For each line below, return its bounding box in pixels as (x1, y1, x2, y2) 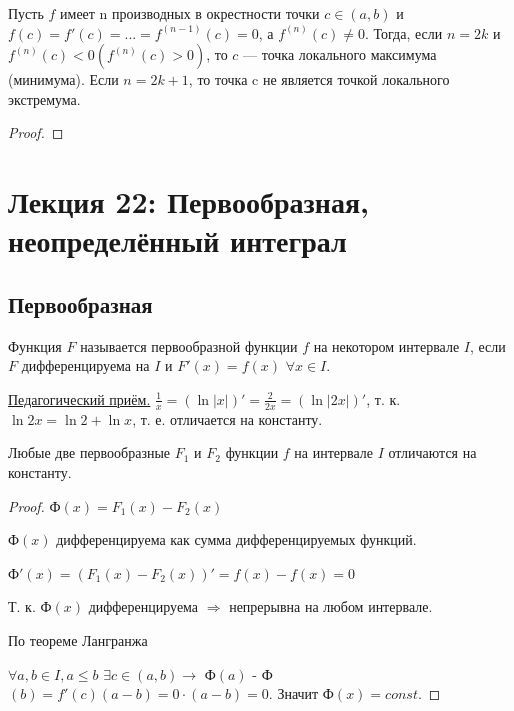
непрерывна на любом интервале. (229, 596, 433, 617)
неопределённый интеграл (8, 220, 347, 261)
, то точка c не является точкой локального (188, 69, 450, 90)
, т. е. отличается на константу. (132, 408, 323, 429)
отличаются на (388, 442, 477, 463)
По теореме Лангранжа (8, 629, 148, 650)
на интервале (294, 442, 373, 463)
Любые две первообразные (8, 442, 171, 463)
